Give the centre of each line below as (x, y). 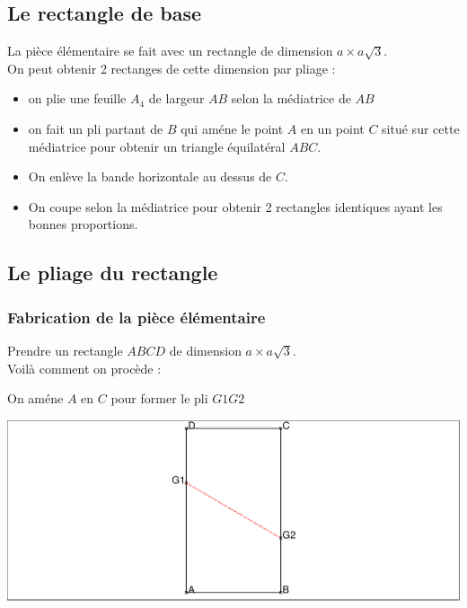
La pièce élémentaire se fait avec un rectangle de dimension (170, 51)
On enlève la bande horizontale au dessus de (150, 176)
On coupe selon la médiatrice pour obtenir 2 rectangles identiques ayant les (235, 206)
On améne (35, 398)
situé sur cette (421, 128)
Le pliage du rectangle (113, 273)
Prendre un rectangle (65, 350)
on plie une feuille (77, 98)
